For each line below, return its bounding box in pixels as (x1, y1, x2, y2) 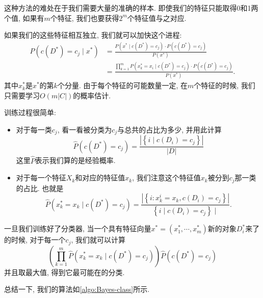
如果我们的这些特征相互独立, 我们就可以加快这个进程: (4, 30, 182, 40)
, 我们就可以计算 (71, 234, 126, 245)
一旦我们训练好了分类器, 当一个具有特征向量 (4, 223, 151, 234)
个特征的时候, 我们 (194, 80, 255, 91)
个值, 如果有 (4, 12, 44, 23)
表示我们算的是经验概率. (35, 155, 116, 166)
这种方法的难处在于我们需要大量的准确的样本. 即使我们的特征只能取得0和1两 (4, 3, 258, 13)
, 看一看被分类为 (57, 124, 112, 134)
